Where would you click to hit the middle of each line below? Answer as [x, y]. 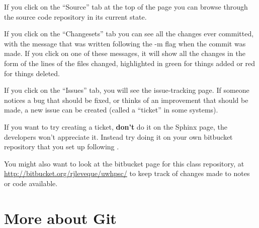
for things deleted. [32, 73]
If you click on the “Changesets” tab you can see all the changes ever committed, [129, 34]
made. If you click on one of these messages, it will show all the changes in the [125, 53]
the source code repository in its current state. [75, 16]
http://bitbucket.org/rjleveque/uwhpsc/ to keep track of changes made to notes [127, 173]
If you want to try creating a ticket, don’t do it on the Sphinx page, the [116, 126]
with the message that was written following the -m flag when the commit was [125, 43]
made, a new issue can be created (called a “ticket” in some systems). [111, 110]
